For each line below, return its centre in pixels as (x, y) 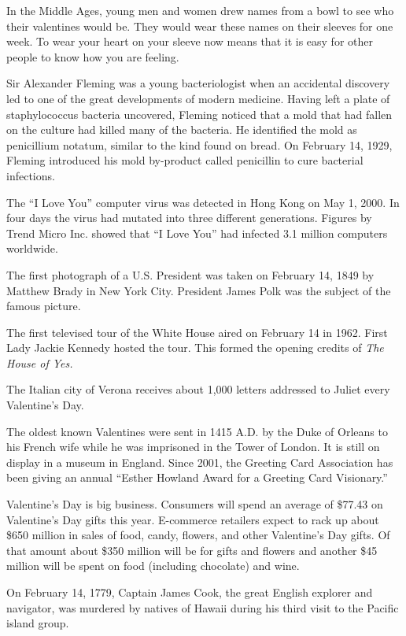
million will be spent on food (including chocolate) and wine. (153, 566)
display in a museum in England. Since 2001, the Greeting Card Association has (200, 462)
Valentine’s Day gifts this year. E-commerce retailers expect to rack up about (193, 519)
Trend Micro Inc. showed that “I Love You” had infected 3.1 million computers (197, 233)
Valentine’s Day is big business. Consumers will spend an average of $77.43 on (195, 504)
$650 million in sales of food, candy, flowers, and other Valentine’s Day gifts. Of (198, 535)
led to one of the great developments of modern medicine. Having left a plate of (198, 98)
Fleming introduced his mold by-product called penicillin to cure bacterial (185, 160)
